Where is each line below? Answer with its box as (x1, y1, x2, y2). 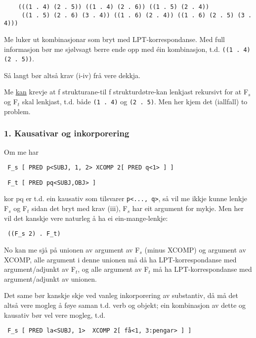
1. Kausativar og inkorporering (4, 127, 129, 139)
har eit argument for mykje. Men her (132, 203, 244, 213)
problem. (4, 106, 31, 116)
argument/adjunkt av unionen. (4, 273, 97, 284)
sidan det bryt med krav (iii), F (32, 203, 128, 213)
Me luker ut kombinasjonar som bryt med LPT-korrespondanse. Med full (4, 34, 225, 44)
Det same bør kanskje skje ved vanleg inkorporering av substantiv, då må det (4, 290, 239, 300)
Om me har (4, 146, 39, 157)
